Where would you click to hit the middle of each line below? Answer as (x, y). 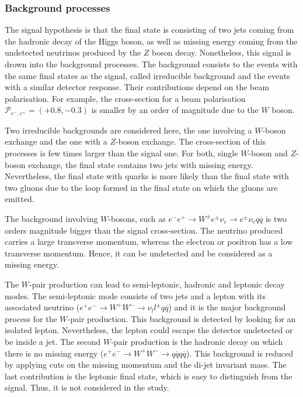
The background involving (51, 218)
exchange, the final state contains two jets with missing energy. (141, 164)
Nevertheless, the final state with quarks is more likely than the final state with (147, 176)
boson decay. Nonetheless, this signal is (222, 52)
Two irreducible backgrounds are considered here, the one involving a (128, 130)
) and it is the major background (227, 307)
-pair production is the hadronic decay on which (197, 341)
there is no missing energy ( (54, 353)
